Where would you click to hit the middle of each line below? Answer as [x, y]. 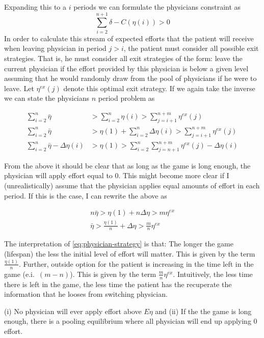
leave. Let [19, 88]
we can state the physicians [47, 98]
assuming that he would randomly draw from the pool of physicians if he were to [130, 78]
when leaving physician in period [55, 48]
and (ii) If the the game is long [203, 311]
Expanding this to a [35, 7]
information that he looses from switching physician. [86, 294]
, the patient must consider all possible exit [191, 48]
